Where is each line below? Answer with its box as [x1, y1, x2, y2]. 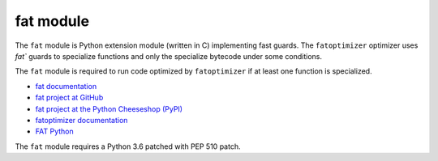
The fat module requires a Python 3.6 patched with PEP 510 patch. [15, 142, 241, 151]
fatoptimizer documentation [35, 115, 128, 125]
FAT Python [35, 126, 74, 137]
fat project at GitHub [35, 93, 104, 103]
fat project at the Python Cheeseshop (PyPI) [35, 104, 182, 113]
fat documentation [35, 81, 97, 91]
